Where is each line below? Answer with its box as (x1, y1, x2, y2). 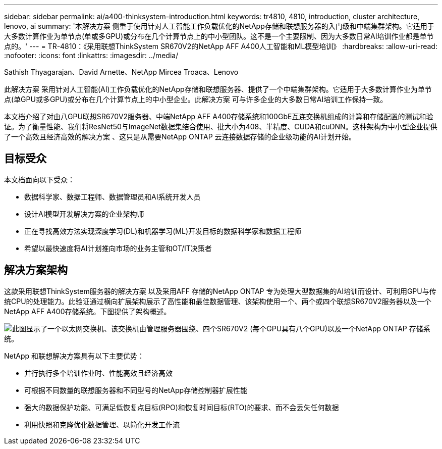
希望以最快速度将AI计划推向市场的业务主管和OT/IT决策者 (24, 243, 212, 253)
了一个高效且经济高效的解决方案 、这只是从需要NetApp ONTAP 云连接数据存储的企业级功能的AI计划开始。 (4, 132, 356, 141)
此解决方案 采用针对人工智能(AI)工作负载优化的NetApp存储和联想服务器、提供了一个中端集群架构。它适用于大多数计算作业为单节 (4, 85, 432, 93)
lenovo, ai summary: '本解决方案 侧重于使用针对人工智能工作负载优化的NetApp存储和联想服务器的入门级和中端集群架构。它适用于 (4, 22, 434, 30)
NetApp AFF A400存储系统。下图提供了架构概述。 (4, 307, 171, 316)
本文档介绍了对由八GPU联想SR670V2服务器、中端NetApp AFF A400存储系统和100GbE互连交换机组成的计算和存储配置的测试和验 (4, 112, 433, 121)
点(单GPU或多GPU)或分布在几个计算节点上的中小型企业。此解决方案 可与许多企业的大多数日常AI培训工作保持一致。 (4, 95, 388, 104)
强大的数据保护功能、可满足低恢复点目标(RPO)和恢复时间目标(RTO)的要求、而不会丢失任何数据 (24, 403, 339, 412)
